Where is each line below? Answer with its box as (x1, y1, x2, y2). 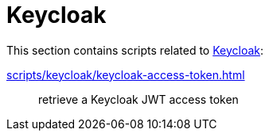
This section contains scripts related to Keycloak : (6, 43, 264, 57)
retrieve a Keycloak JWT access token (38, 92, 239, 106)
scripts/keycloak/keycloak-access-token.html (6, 67, 245, 82)
